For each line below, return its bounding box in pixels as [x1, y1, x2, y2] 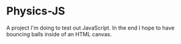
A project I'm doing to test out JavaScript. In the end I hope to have [6, 24, 175, 31]
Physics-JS [6, 4, 65, 18]
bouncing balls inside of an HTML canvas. [6, 30, 112, 37]
